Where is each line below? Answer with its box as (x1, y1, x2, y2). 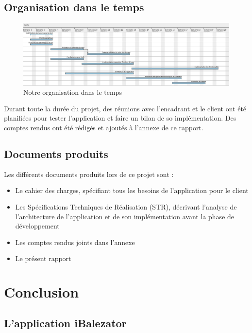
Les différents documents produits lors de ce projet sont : (4, 169, 174, 179)
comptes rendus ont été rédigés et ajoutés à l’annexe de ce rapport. (4, 122, 203, 132)
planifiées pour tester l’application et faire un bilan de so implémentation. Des (4, 113, 236, 123)
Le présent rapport (15, 253, 71, 263)
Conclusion (4, 282, 79, 302)
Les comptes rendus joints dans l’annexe (15, 237, 135, 247)
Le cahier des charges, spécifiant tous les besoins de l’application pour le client (15, 185, 249, 195)
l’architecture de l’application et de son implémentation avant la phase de (15, 211, 234, 221)
